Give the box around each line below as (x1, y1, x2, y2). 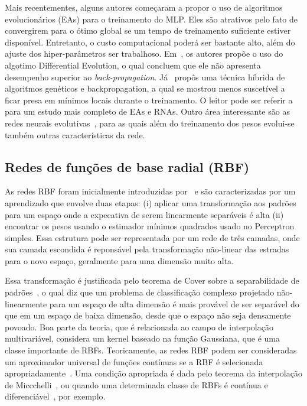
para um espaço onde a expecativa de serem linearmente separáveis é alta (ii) (5, 208, 284, 220)
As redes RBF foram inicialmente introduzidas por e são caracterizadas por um (5, 185, 296, 197)
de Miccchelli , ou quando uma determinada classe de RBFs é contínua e (5, 378, 268, 391)
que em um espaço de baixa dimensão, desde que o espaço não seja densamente (5, 309, 291, 321)
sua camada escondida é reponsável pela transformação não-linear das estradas (5, 243, 289, 255)
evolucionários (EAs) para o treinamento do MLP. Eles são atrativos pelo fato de (5, 12, 298, 25)
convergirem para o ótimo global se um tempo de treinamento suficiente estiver (5, 24, 291, 37)
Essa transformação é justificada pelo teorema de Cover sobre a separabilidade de (5, 274, 299, 287)
